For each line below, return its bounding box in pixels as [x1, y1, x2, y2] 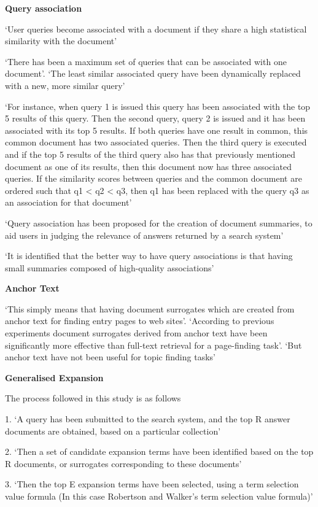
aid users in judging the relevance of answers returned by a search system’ [5, 228, 284, 241]
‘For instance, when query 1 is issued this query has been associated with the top [5, 99, 311, 112]
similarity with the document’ [5, 34, 117, 47]
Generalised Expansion [5, 371, 104, 384]
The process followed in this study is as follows [5, 392, 181, 404]
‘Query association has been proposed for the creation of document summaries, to [5, 216, 312, 229]
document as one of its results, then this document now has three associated [5, 160, 292, 172]
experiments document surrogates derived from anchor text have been [5, 327, 268, 339]
